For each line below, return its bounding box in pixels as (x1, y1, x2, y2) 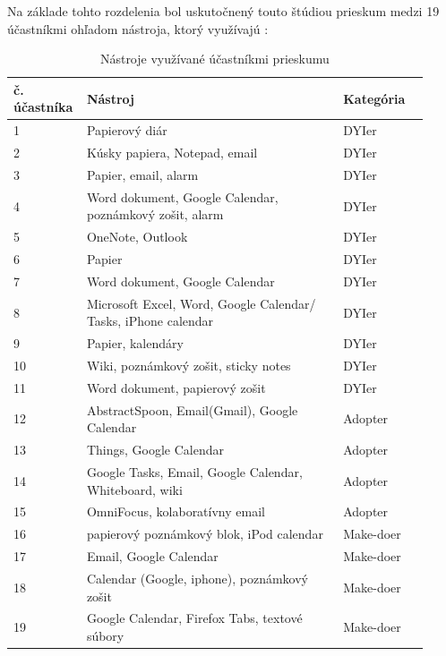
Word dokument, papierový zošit (86, 378, 266, 396)
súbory (86, 626, 124, 644)
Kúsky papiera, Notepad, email (86, 143, 258, 162)
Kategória (343, 89, 406, 107)
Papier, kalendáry (86, 334, 184, 353)
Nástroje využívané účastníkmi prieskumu (99, 49, 330, 68)
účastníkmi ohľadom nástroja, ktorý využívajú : (7, 19, 269, 38)
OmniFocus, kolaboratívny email (86, 502, 265, 521)
